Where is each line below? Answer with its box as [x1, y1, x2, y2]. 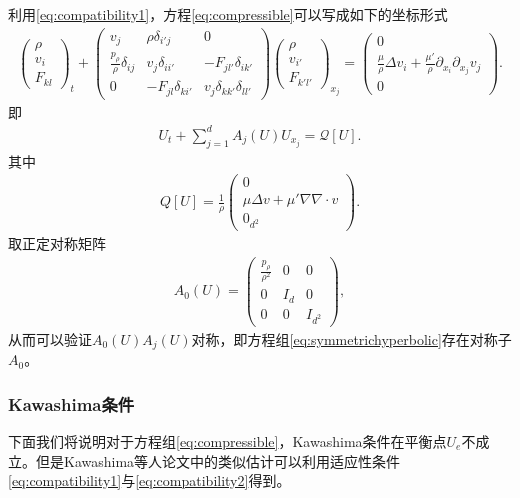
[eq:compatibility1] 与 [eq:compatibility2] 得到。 [8, 470, 291, 491]
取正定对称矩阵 [8, 233, 106, 254]
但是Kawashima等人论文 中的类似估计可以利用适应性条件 [35, 450, 401, 471]
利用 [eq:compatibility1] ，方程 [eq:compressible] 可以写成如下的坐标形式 [8, 4, 448, 24]
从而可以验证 [8, 328, 92, 349]
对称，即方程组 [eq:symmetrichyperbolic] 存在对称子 [191, 328, 512, 349]
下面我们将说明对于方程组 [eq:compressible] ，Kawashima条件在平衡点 [8, 430, 447, 451]
